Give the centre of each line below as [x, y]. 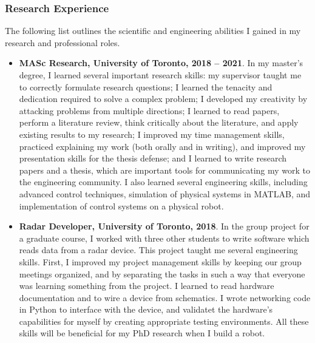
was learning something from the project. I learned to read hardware [147, 286]
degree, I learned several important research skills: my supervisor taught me [160, 75]
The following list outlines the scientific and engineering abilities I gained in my [153, 31]
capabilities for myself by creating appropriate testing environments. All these [164, 321]
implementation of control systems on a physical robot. [121, 205]
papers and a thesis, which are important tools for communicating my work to [165, 170]
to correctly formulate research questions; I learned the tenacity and [146, 87]
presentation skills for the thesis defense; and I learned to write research [153, 158]
